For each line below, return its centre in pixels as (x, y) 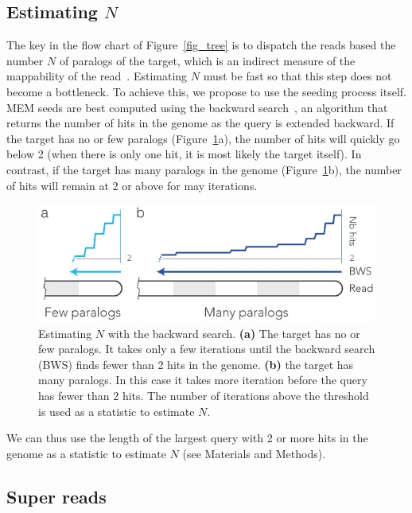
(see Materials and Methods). (254, 453)
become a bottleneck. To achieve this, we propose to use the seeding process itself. (206, 91)
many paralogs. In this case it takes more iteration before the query (203, 380)
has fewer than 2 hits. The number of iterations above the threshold (204, 396)
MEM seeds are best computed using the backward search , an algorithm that (197, 107)
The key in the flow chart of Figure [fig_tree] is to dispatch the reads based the (201, 45)
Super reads (56, 496)
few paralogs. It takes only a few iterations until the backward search (207, 349)
